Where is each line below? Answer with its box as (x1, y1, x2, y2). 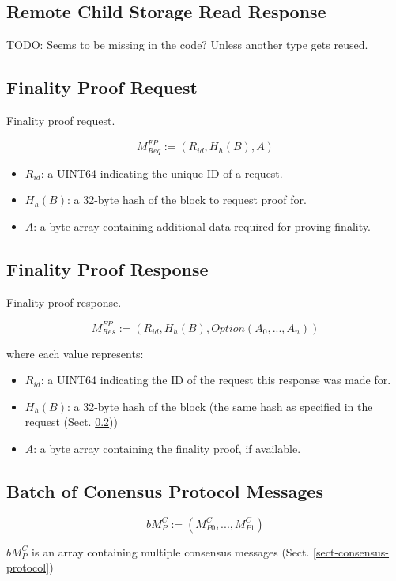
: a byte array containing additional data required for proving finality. (33, 217, 371, 234)
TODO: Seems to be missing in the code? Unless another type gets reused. (6, 36, 368, 53)
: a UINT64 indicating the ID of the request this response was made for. (40, 372, 391, 388)
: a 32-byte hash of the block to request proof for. (66, 191, 307, 208)
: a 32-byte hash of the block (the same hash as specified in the (66, 398, 373, 414)
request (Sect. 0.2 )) (25, 413, 118, 430)
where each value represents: (6, 345, 144, 361)
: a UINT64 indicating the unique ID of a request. (40, 164, 283, 181)
